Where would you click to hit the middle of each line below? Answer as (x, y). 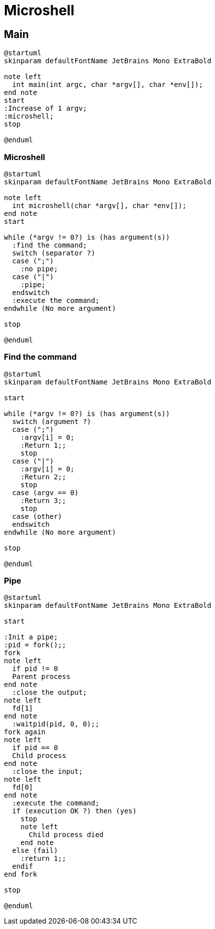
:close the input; (47, 772)
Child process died (66, 835)
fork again (25, 732)
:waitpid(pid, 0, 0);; (56, 724)
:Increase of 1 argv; (46, 108)
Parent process (41, 677)
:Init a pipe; (31, 637)
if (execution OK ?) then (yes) (74, 811)
